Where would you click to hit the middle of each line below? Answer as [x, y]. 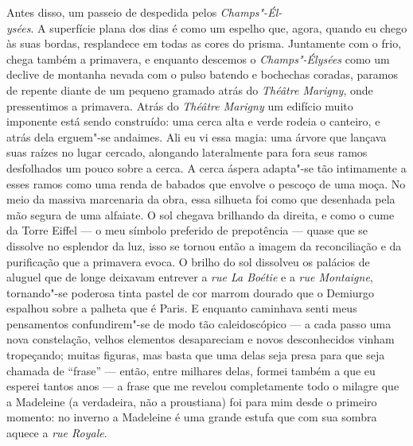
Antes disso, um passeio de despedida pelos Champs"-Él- [144, 12]
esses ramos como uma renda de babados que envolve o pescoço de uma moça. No [206, 183]
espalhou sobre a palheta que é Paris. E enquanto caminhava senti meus [182, 308]
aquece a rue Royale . [57, 433]
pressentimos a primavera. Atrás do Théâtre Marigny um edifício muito [180, 105]
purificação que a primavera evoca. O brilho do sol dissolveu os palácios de [188, 261]
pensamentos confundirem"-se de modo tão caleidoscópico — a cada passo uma [199, 323]
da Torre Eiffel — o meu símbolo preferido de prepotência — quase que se [187, 230]
